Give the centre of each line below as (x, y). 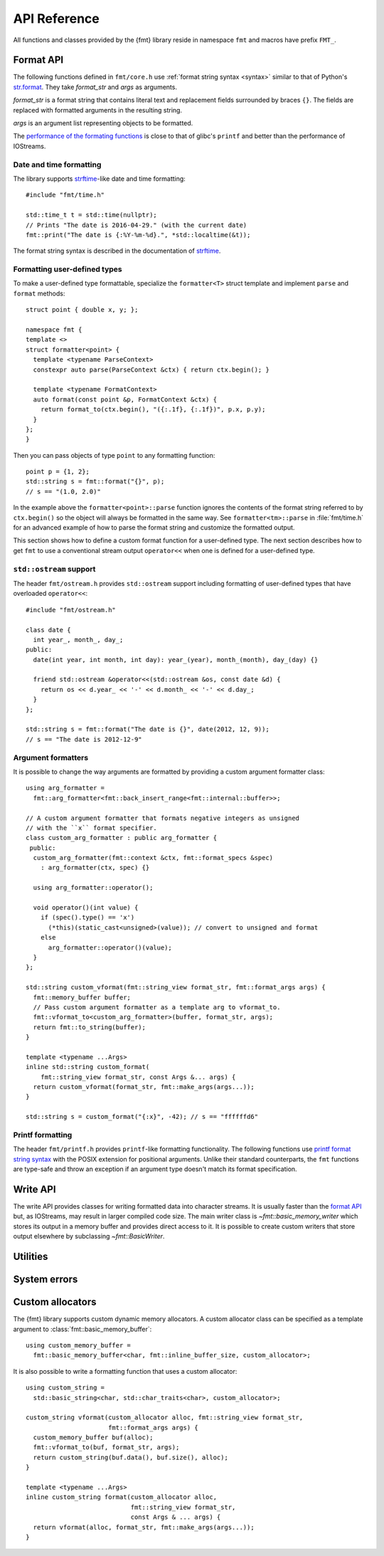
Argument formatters (51, 757)
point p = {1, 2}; (58, 472)
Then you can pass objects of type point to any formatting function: (114, 455)
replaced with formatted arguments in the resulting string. (98, 110)
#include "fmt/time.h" (65, 195)
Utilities (31, 1257)
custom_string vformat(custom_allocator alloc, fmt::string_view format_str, (165, 1418)
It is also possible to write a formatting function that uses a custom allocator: (125, 1371)
